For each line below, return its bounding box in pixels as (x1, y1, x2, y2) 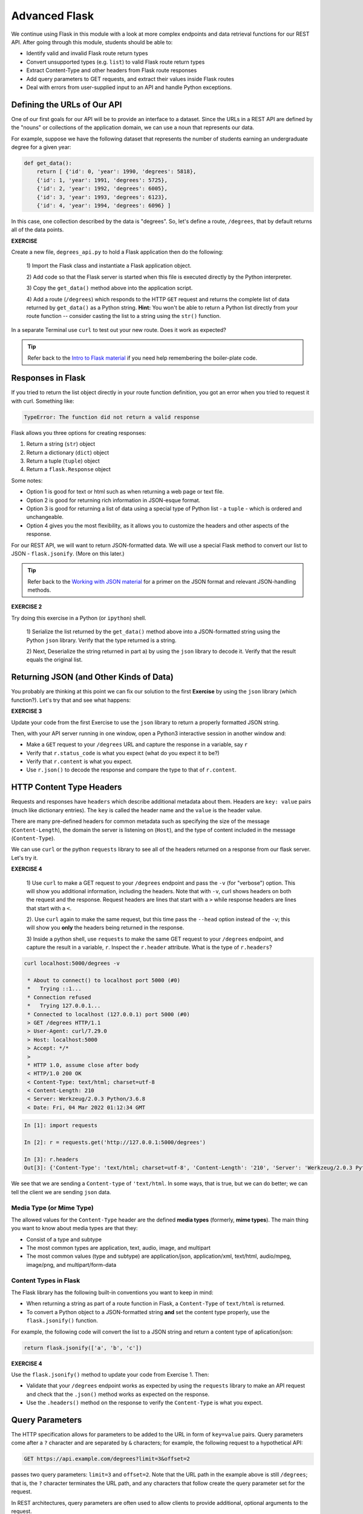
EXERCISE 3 (11, 707, 42, 715)
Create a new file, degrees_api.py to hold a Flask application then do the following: (11, 248, 224, 256)
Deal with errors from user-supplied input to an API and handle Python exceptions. (26, 84, 232, 91)
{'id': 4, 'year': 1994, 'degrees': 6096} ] (36, 202, 171, 209)
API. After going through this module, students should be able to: (11, 38, 173, 45)
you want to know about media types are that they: (11, 1225, 139, 1232)
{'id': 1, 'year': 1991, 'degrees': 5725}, (36, 176, 168, 183)
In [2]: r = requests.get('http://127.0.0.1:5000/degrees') (24, 1139, 206, 1146)
